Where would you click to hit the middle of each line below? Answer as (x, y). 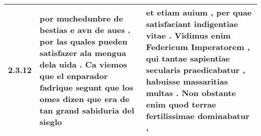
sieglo (51, 121)
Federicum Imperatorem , (198, 47)
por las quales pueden (84, 41)
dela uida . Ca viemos (84, 64)
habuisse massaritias (187, 81)
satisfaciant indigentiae (192, 24)
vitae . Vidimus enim (188, 35)
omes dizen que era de (85, 98)
